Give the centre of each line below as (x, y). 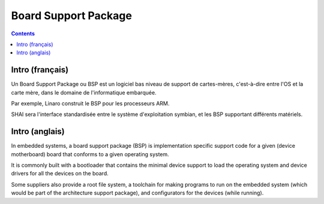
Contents (23, 34)
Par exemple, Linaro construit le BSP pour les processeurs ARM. (90, 103)
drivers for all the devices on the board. (60, 173)
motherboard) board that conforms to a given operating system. (90, 154)
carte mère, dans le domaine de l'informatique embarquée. (84, 92)
